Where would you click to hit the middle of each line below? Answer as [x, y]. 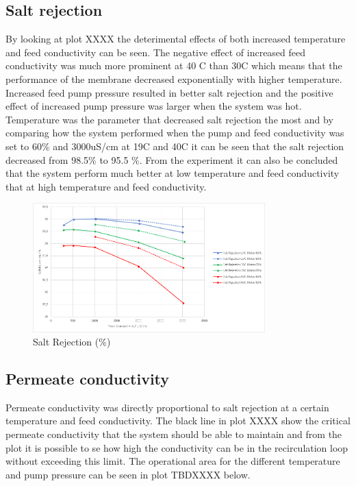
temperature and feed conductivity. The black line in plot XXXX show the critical [178, 421]
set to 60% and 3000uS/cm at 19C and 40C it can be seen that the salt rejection [175, 146]
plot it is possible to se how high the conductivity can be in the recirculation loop [177, 447]
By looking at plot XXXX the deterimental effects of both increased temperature [176, 39]
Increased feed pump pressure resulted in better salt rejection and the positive [169, 92]
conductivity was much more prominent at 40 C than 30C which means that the [174, 65]
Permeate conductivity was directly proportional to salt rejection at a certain [167, 407]
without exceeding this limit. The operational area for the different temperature [173, 461]
